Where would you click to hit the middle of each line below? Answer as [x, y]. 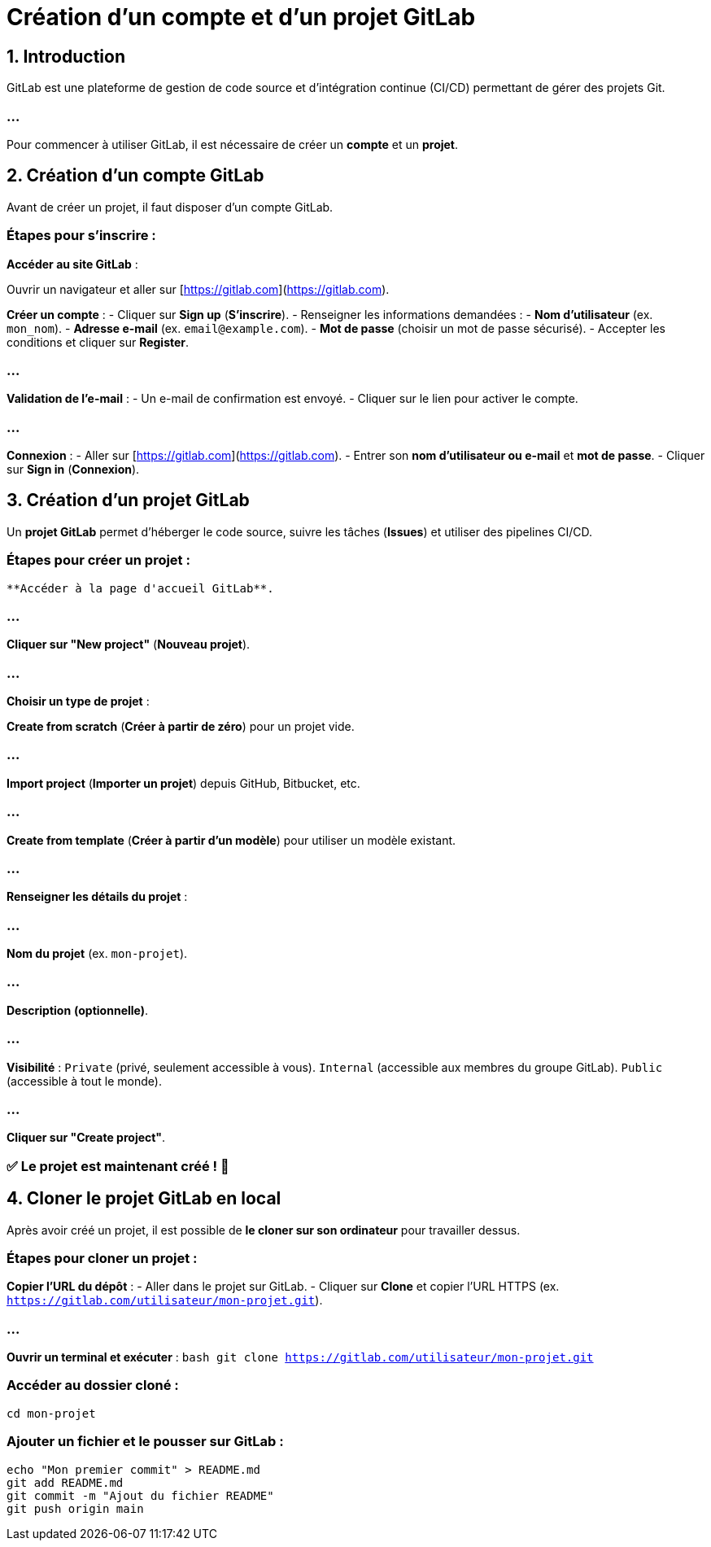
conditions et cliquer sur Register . [98, 342]
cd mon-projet [51, 1413]
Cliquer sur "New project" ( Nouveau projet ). [129, 645]
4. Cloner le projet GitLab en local [144, 1199]
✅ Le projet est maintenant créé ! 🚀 [118, 1166]
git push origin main [75, 1508]
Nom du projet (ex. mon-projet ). [97, 954]
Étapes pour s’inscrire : [81, 236]
